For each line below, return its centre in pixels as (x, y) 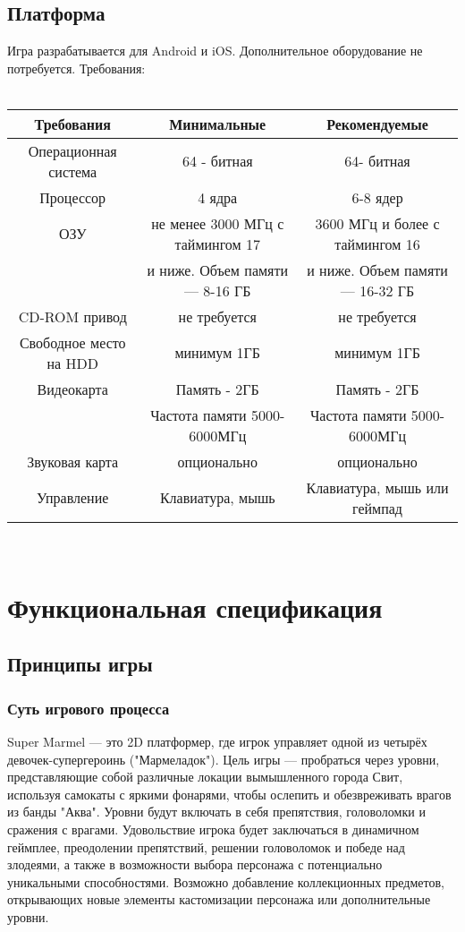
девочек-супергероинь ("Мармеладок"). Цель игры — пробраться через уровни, (224, 759)
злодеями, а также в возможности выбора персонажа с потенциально (195, 864)
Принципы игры (80, 664)
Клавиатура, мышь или (377, 487)
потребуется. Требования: (76, 68)
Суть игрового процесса (89, 708)
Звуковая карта (73, 461)
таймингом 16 (377, 244)
